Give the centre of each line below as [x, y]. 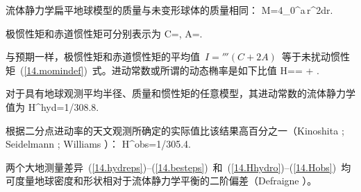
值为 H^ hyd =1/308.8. [52, 106]
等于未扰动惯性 [316, 56]
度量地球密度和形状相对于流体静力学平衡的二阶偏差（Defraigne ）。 [166, 181]
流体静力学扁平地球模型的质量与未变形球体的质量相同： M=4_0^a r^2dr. [169, 10]
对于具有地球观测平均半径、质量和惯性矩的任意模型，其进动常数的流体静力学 [180, 93]
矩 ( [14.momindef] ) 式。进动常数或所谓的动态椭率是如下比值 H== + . [162, 70]
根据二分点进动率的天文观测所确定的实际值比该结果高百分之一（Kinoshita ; [175, 130]
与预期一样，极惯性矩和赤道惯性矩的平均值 [103, 56]
